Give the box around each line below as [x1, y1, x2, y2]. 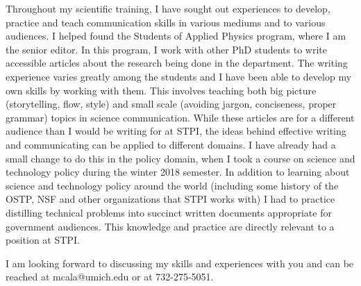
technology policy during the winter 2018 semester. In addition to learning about [6, 165, 350, 179]
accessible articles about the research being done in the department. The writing [6, 56, 348, 70]
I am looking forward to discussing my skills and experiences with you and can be [6, 255, 354, 270]
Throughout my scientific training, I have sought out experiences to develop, [6, 1, 330, 15]
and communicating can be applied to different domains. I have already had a [6, 137, 336, 151]
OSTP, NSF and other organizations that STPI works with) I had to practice [6, 192, 335, 206]
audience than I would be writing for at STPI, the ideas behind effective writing [6, 124, 346, 138]
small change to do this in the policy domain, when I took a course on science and [6, 151, 355, 165]
